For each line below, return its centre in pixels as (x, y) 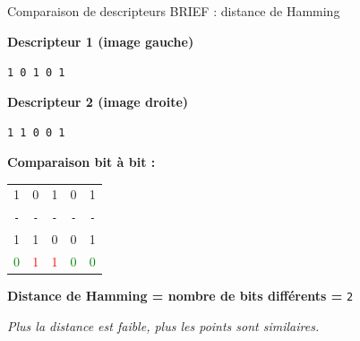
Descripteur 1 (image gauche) (101, 41)
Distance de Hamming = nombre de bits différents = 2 (180, 296)
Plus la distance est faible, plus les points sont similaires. (163, 325)
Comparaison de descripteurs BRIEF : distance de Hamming (174, 11)
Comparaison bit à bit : (81, 162)
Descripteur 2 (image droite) (98, 101)
